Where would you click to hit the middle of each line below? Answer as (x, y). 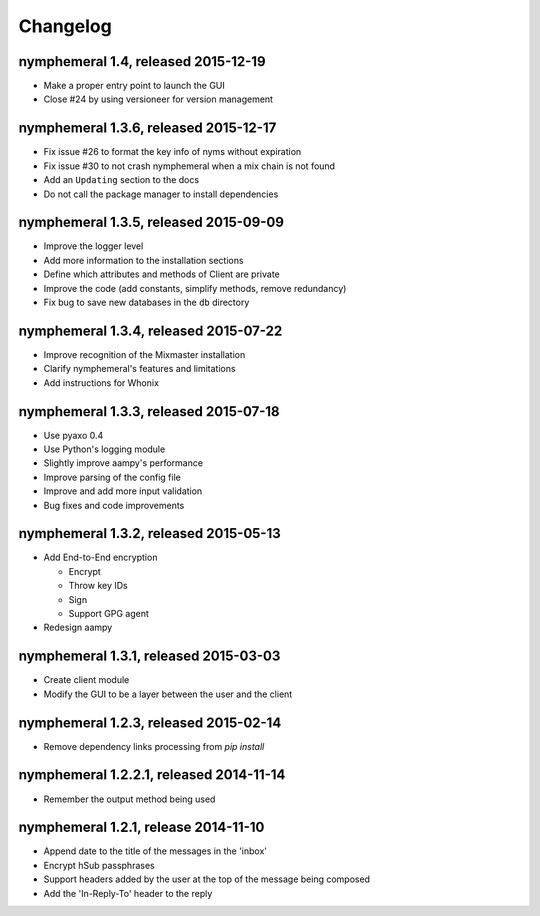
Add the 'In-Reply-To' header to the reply (128, 893)
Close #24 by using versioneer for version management (158, 99)
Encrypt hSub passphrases (99, 865)
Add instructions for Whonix (101, 382)
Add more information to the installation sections (143, 260)
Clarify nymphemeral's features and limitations (139, 369)
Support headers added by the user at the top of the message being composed (206, 879)
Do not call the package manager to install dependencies (161, 194)
